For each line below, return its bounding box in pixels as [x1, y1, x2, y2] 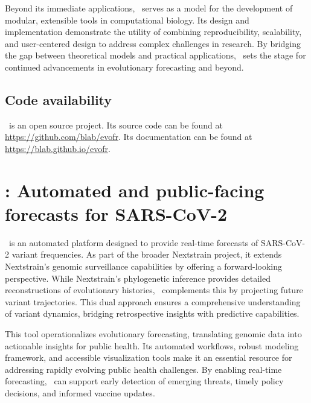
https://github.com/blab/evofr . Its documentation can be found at [5, 130, 252, 143]
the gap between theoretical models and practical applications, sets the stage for [5, 49, 306, 62]
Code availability [5, 90, 112, 109]
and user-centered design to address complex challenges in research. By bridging [5, 37, 301, 49]
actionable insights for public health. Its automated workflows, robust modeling [5, 339, 299, 352]
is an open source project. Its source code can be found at [8, 118, 223, 131]
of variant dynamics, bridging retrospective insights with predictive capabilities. [5, 307, 300, 320]
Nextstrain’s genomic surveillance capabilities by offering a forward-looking [5, 260, 283, 273]
